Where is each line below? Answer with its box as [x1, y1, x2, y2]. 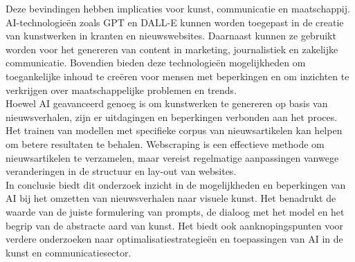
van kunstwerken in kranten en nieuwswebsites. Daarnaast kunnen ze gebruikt [6, 28, 336, 43]
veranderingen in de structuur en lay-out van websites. [6, 164, 237, 178]
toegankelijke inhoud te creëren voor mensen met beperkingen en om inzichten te [6, 68, 349, 83]
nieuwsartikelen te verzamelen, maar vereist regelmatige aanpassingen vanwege [6, 150, 339, 165]
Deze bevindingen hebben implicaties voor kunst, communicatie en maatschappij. [6, 1, 350, 15]
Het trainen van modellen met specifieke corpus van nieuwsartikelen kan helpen [6, 123, 343, 138]
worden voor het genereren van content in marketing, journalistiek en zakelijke [6, 41, 338, 56]
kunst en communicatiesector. [6, 245, 131, 259]
